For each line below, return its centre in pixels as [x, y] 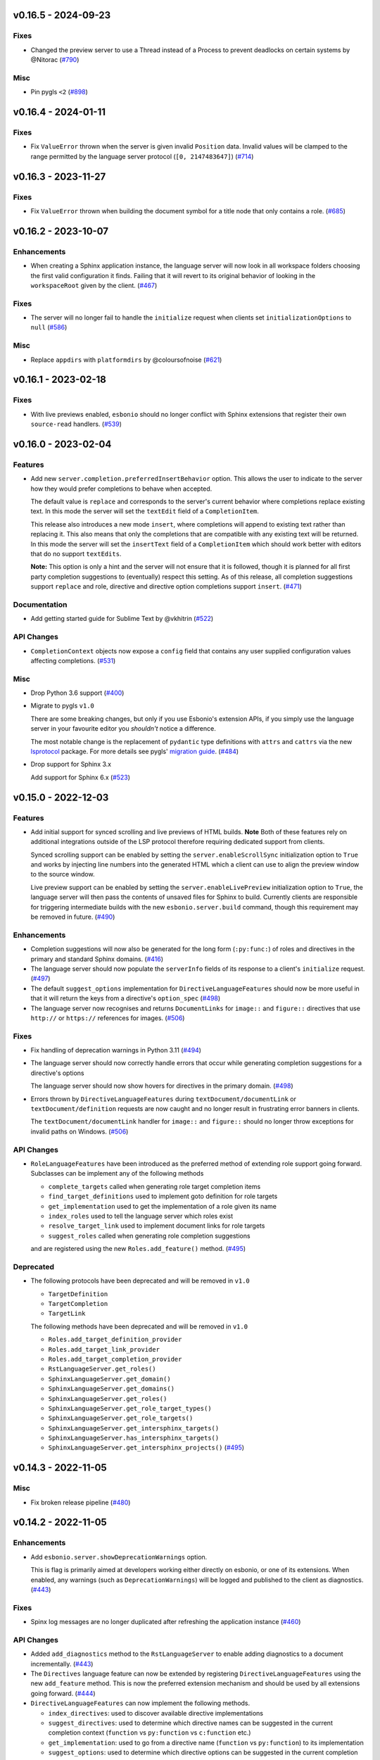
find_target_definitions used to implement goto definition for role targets [163, 1196]
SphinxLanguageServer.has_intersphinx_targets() [134, 1438]
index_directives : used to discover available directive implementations [156, 1713]
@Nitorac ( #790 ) [55, 60]
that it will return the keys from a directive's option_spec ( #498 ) [126, 998]
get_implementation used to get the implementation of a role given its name [163, 1206]
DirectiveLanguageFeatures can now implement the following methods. [140, 1703]
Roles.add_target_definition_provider [115, 1340]
